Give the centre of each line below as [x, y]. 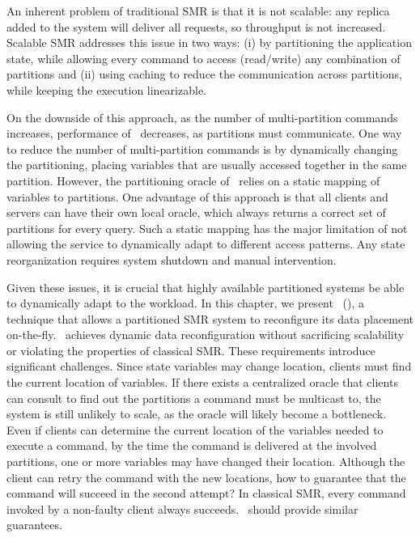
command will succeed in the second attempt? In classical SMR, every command [206, 493]
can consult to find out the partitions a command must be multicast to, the [194, 398]
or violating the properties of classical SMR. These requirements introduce [191, 350]
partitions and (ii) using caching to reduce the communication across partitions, [205, 74]
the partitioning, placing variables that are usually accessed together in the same [207, 165]
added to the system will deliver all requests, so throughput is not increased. [196, 26]
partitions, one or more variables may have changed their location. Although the [206, 462]
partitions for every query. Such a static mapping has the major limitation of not [207, 228]
